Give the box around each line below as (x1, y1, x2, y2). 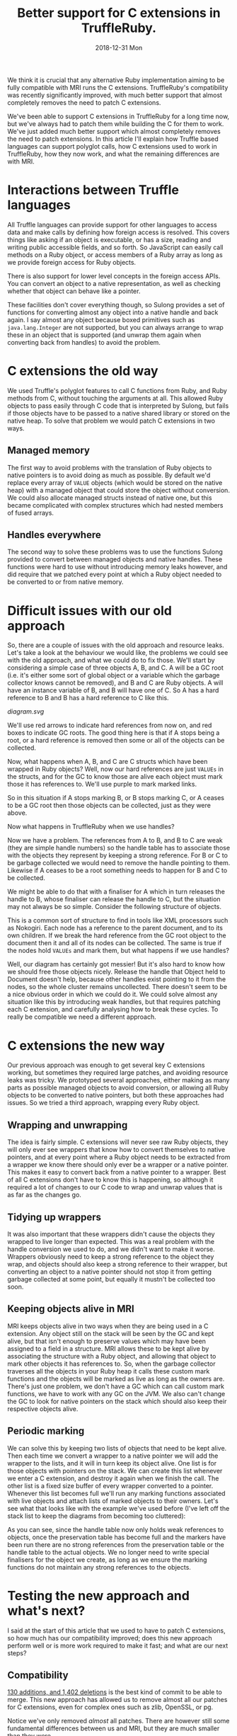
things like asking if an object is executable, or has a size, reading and (7, 235, 212, 244)
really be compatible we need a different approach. (7, 1012, 157, 1021)
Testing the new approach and (7, 1587, 190, 1604)
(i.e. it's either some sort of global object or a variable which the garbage (7, 671, 221, 680)
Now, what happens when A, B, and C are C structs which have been (7, 758, 208, 766)
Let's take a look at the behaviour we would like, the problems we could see (7, 649, 229, 657)
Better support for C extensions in (17, 5, 221, 21)
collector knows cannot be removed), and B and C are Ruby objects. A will (7, 678, 224, 687)
